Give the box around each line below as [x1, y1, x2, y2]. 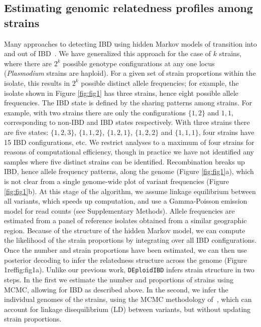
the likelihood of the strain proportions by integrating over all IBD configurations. [4, 235, 256, 245]
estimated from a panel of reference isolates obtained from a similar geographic [4, 215, 247, 226]
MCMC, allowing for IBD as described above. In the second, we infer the [4, 284, 228, 294]
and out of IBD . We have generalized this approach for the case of [4, 48, 211, 59]
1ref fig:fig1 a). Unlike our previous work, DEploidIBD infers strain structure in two [4, 264, 254, 275]
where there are [4, 58, 52, 68]
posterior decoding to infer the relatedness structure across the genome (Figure [4, 254, 247, 265]
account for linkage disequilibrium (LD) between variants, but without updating [4, 303, 251, 314]
